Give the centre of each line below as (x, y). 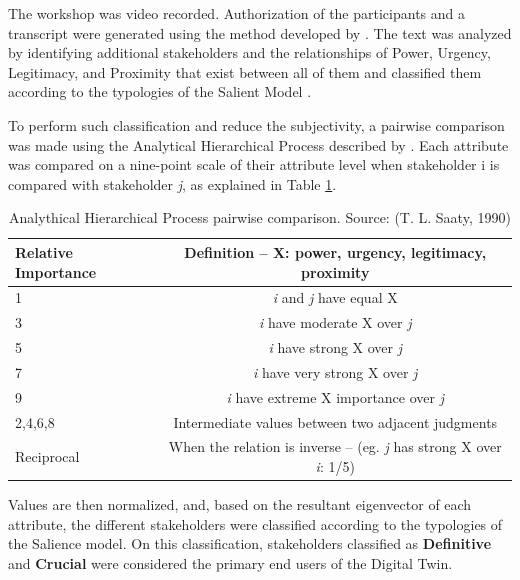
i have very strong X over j (335, 371)
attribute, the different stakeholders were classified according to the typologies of (255, 523)
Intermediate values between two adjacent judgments (335, 421)
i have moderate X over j (335, 322)
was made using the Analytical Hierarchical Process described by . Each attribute (258, 144)
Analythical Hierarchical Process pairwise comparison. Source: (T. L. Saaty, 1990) (260, 217)
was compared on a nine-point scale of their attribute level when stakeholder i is (254, 164)
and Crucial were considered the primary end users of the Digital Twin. (230, 562)
